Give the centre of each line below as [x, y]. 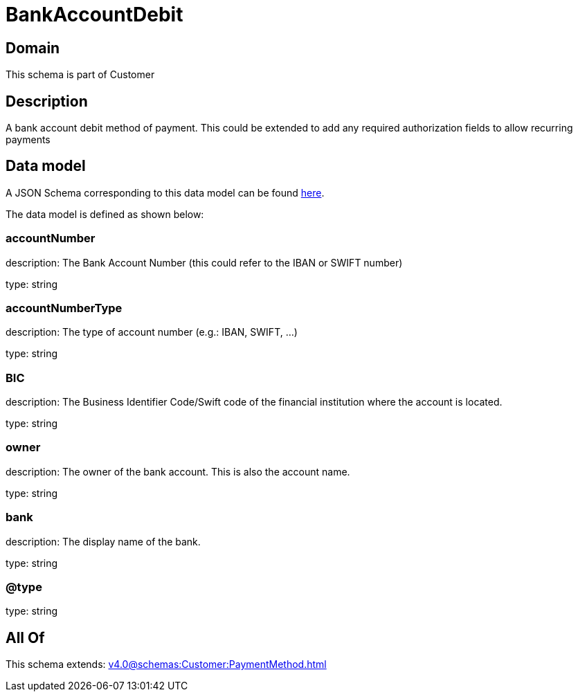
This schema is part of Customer [80, 75]
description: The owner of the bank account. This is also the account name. [178, 471]
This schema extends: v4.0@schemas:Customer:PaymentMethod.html [166, 664]
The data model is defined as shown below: [105, 214]
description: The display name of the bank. [103, 541]
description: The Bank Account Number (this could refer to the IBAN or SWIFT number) [204, 262]
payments [28, 140]
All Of [25, 637]
